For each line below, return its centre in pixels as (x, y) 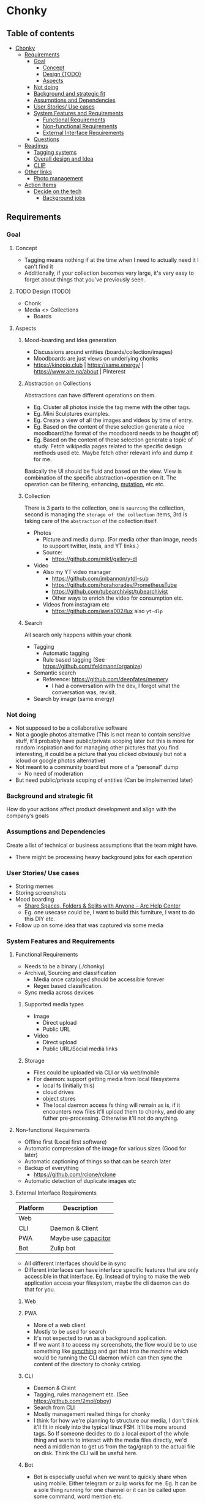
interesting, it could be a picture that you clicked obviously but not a (101, 754)
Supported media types (54, 1004)
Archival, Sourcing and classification (70, 973)
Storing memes (34, 886)
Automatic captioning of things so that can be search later (98, 1161)
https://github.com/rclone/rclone (75, 1174)
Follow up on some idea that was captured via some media (89, 925)
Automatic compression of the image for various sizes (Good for (105, 1149)
